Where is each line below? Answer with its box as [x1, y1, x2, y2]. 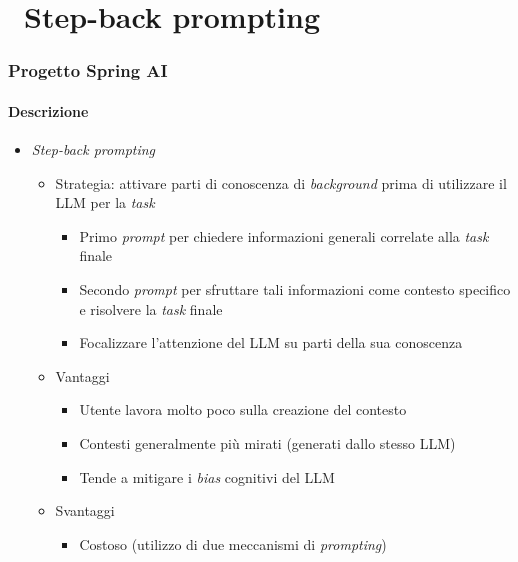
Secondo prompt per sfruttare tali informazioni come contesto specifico [79, 278, 511, 299]
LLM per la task [55, 192, 155, 213]
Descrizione [8, 100, 89, 121]
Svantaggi [55, 500, 115, 521]
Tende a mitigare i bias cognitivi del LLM [79, 466, 335, 487]
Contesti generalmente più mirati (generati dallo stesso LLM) [79, 432, 456, 453]
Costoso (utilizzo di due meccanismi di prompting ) [79, 533, 387, 554]
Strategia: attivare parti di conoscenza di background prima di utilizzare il [55, 172, 507, 193]
